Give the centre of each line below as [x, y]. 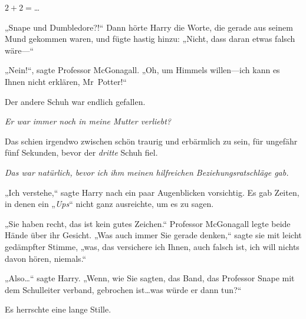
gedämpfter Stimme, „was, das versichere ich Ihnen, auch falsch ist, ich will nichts [152, 246]
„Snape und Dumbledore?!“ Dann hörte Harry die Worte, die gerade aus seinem [149, 27]
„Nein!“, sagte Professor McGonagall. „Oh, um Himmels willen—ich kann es [142, 70]
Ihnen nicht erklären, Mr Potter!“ [66, 81]
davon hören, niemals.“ [46, 258]
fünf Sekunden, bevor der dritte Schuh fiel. [81, 152]
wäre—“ [19, 50]
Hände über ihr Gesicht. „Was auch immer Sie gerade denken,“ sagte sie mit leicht [153, 235]
